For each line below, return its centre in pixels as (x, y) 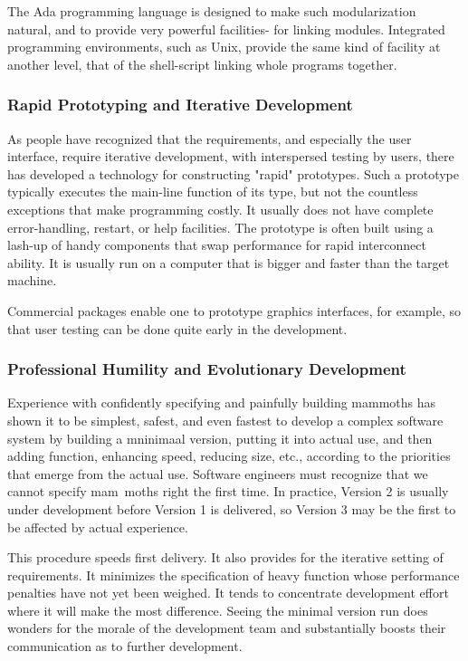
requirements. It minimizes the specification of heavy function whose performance (234, 575)
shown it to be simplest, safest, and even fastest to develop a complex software (225, 420)
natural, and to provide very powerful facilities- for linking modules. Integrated (226, 29)
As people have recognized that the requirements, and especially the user (210, 138)
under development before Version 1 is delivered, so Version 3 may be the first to (232, 508)
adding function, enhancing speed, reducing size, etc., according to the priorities (229, 456)
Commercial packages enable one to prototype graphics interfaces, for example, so (234, 310)
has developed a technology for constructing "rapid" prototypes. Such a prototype (233, 173)
